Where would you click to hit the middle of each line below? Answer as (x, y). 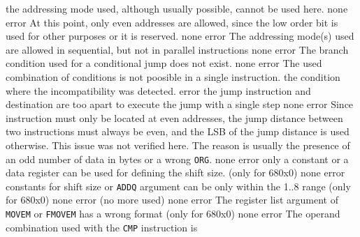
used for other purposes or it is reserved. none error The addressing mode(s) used (180, 36)
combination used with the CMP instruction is (102, 227)
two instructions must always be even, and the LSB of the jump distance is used (178, 131)
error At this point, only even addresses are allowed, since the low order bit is (172, 22)
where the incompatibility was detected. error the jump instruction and (158, 90)
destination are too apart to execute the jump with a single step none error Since (180, 104)
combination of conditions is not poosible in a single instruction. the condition (173, 76)
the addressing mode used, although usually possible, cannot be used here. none (177, 8)
